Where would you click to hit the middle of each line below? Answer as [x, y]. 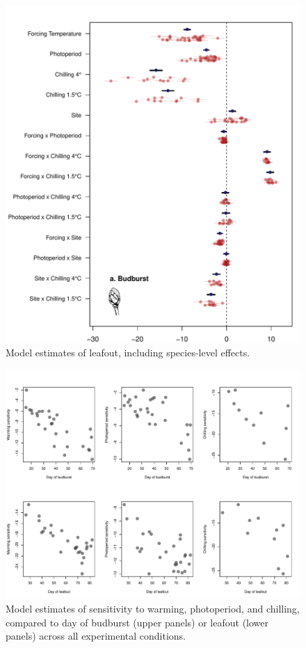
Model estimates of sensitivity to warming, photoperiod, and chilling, [153, 608]
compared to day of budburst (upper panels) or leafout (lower [137, 622]
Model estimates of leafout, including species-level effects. [128, 353]
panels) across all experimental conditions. [96, 636]
